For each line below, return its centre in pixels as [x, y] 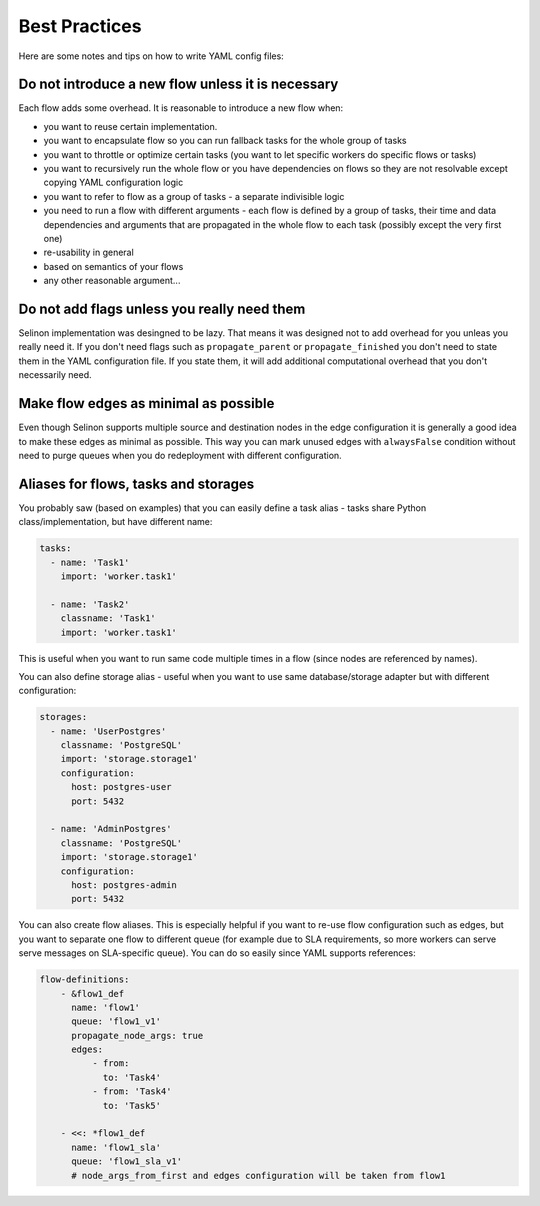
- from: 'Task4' [131, 1091]
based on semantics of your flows [113, 266]
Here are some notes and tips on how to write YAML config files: [151, 56]
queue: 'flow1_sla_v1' [127, 1161]
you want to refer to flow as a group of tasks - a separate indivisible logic [194, 196]
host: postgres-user [121, 787]
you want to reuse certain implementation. [130, 126]
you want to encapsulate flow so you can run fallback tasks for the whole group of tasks [225, 141]
